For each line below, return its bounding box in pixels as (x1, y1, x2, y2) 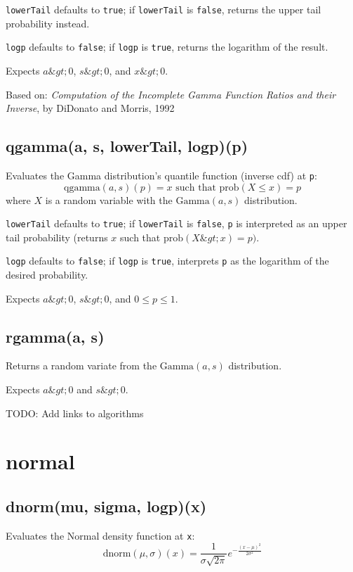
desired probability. (6, 267, 88, 282)
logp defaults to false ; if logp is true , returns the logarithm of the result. (6, 39, 328, 54)
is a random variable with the (45, 192, 173, 207)
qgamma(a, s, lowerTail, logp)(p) (6, 135, 248, 157)
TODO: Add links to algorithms (6, 405, 144, 420)
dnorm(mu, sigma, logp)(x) (6, 495, 207, 516)
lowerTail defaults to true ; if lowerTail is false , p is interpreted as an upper (6, 216, 347, 231)
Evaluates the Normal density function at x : (6, 528, 195, 542)
